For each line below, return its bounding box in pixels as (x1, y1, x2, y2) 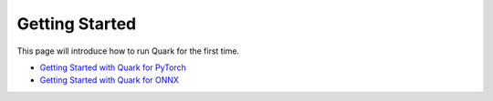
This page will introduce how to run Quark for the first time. (16, 45, 240, 56)
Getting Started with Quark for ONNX (39, 75, 180, 86)
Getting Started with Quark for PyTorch (39, 62, 187, 73)
